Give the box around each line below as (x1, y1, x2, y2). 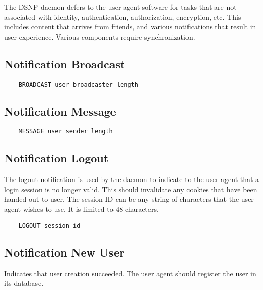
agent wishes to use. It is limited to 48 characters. (4, 204, 159, 214)
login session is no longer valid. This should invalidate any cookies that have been (4, 184, 257, 194)
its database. (4, 278, 44, 288)
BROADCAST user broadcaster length (18, 81, 138, 88)
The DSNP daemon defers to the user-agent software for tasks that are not (4, 2, 237, 12)
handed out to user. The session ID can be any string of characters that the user (4, 194, 254, 204)
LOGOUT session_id (18, 222, 81, 229)
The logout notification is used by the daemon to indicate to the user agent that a (4, 174, 259, 185)
